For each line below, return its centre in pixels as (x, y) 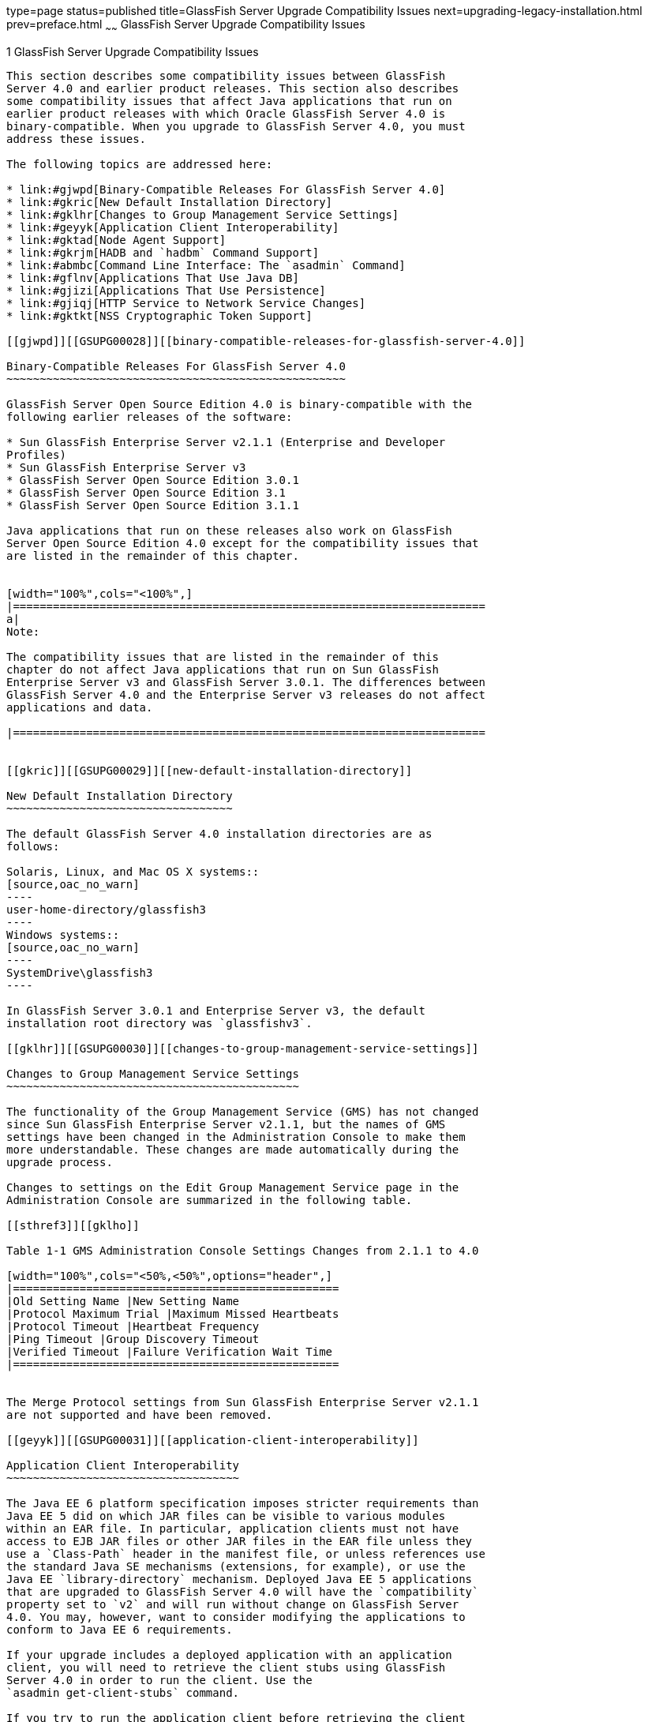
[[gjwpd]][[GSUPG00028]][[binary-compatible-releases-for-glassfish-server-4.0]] (266, 341)
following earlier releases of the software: (150, 416)
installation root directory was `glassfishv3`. (159, 1023)
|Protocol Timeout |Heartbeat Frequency (133, 1326)
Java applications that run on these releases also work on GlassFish (229, 530)
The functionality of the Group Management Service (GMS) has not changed (243, 1111)
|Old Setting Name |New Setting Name (123, 1301)
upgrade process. (60, 1162)
